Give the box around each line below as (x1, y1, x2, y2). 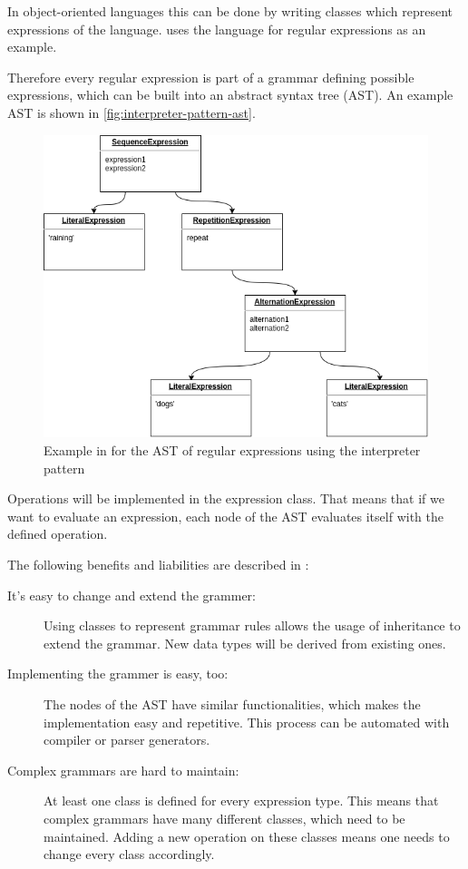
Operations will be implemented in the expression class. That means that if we (7, 489, 444, 508)
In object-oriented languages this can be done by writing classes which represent (7, 2, 453, 20)
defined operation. (7, 524, 108, 543)
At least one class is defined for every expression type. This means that (44, 791, 439, 810)
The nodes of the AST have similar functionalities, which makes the (44, 695, 421, 714)
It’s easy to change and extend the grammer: (7, 585, 256, 604)
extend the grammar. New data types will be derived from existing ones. (44, 633, 446, 652)
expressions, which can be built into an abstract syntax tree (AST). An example (7, 85, 453, 104)
